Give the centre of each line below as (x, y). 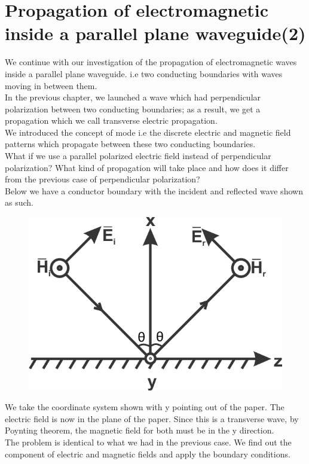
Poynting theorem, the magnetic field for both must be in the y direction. (140, 430)
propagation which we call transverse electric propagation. (111, 120)
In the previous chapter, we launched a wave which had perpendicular (133, 97)
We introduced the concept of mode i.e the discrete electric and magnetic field (148, 132)
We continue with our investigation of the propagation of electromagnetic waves (151, 62)
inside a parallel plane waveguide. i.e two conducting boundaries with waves (144, 73)
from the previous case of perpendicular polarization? (103, 179)
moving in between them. (51, 85)
